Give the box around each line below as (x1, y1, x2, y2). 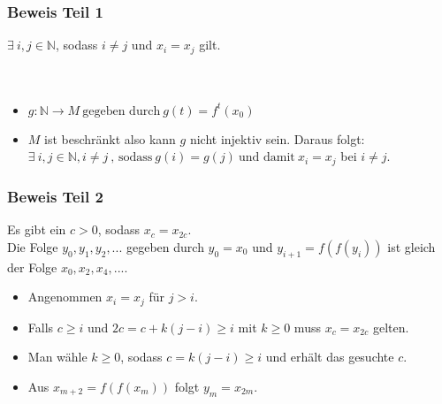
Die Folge (7, 237, 58, 255)
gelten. (372, 317, 409, 336)
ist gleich (387, 237, 436, 255)
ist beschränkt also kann (44, 129, 176, 148)
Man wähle (27, 347, 88, 366)
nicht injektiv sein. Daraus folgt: (189, 129, 365, 148)
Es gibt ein (7, 220, 66, 239)
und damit (239, 151, 295, 164)
